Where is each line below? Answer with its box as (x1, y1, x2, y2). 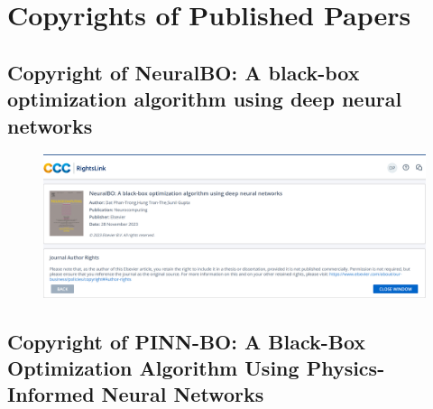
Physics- (306, 353, 385, 381)
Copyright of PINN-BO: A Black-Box (7, 327, 366, 355)
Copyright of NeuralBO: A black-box (7, 58, 360, 86)
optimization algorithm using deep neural (7, 85, 402, 113)
